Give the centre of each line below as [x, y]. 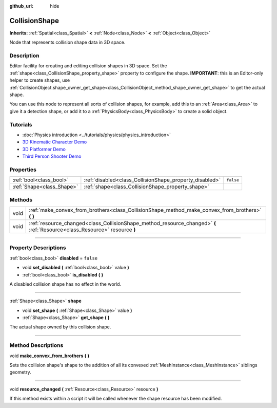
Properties [23, 170]
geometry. [20, 372]
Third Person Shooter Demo [52, 156]
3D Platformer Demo [44, 149]
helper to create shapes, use [40, 80]
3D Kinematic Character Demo [55, 142]
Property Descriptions [38, 248]
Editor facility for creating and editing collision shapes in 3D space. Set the [88, 66]
